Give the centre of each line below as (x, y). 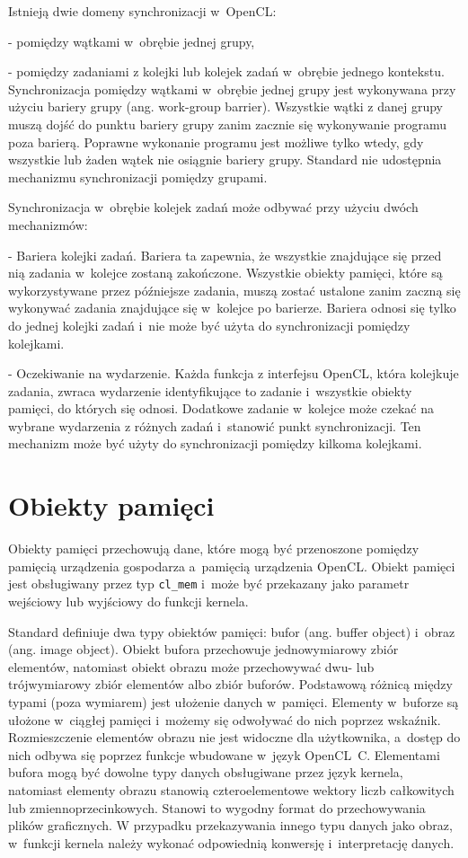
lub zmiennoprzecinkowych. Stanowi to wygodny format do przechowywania (217, 807)
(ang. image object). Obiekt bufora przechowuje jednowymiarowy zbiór (203, 649)
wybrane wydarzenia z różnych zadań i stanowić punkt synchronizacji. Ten (215, 425)
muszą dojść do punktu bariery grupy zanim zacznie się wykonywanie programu (228, 124)
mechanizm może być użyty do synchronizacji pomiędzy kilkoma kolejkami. (215, 443)
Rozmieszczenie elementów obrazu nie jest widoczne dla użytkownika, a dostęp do (234, 737)
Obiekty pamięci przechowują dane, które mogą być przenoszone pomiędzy (214, 548)
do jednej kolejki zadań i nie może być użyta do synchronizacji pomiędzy (209, 325)
